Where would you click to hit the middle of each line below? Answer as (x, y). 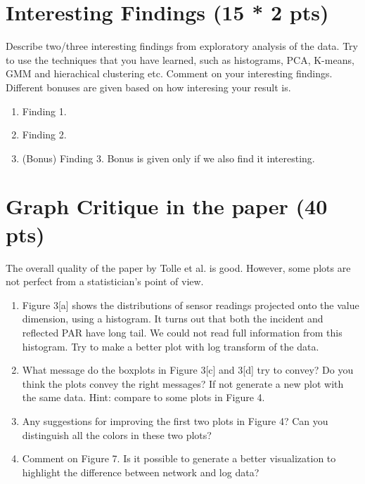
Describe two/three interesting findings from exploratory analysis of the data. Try (182, 46)
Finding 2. (44, 135)
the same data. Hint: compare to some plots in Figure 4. (143, 397)
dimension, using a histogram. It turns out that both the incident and (173, 319)
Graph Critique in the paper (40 (167, 206)
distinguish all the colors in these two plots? (117, 434)
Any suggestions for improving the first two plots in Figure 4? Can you (175, 420)
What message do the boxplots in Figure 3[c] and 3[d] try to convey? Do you (188, 370)
